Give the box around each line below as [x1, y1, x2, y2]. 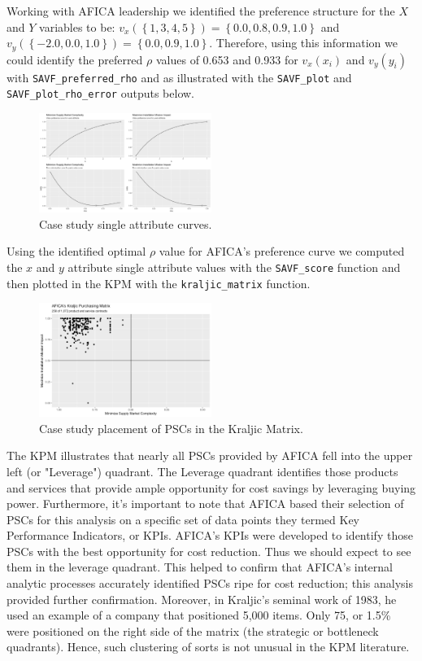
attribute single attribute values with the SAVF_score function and [67, 259, 401, 276]
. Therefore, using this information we [209, 34, 398, 51]
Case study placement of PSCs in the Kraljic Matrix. [39, 419, 303, 436]
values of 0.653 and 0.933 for [155, 50, 298, 68]
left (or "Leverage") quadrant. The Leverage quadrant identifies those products [7, 462, 398, 479]
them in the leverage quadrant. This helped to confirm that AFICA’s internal [7, 558, 393, 576]
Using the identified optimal [7, 243, 146, 260]
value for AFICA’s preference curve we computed [159, 243, 405, 260]
